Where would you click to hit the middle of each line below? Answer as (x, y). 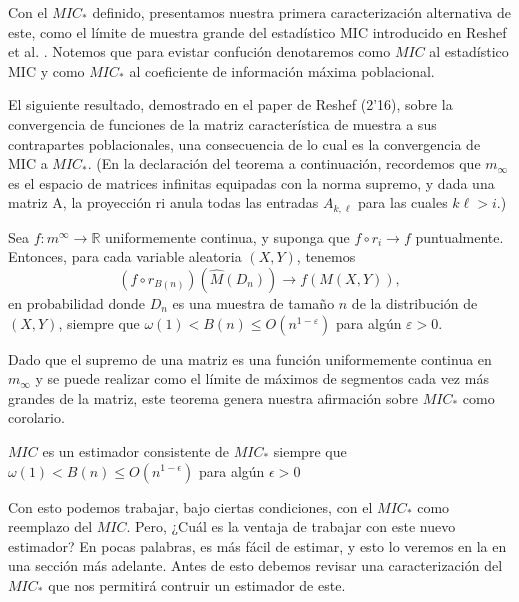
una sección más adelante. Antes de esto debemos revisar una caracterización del (255, 565)
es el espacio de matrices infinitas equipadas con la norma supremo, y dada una (251, 182)
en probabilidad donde (76, 302)
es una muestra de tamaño (253, 302)
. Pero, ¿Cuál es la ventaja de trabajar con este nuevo (291, 526)
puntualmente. (459, 236)
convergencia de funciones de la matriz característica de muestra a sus (222, 123)
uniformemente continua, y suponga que (227, 236)
